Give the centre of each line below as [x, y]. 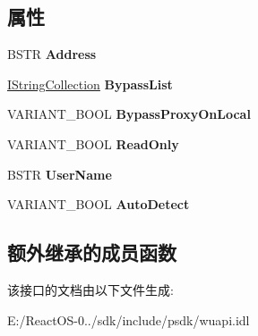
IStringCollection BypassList [90, 84]
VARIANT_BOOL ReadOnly [93, 143]
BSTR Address [52, 54]
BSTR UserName [60, 174]
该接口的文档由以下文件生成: [90, 289]
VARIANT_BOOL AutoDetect [99, 204]
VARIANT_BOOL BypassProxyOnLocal [129, 114]
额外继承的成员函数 [92, 252]
